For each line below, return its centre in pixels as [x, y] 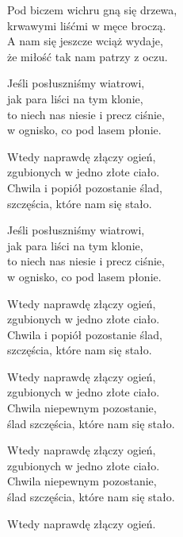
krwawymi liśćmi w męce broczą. [87, 25]
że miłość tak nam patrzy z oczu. [88, 56]
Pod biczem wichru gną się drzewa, [92, 10]
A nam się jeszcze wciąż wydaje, [85, 41]
